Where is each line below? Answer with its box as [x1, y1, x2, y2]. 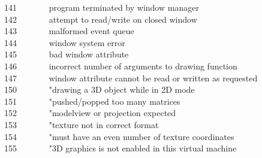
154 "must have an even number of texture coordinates [4, 130, 234, 142]
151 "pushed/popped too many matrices [4, 95, 180, 107]
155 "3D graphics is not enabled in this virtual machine [4, 142, 237, 154]
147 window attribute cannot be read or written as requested [4, 71, 258, 84]
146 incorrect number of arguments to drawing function [4, 59, 237, 72]
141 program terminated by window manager [4, 1, 199, 13]
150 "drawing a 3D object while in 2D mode [4, 83, 195, 96]
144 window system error [4, 36, 125, 48]
